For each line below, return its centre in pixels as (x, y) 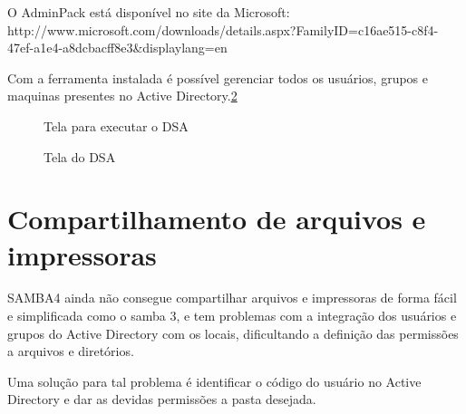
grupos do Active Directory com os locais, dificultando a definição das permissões (233, 333)
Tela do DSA (80, 156)
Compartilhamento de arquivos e (217, 219)
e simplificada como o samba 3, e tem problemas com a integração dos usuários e (232, 316)
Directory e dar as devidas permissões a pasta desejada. (162, 399)
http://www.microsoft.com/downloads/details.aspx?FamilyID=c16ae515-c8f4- (223, 29)
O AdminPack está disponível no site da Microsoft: (149, 12)
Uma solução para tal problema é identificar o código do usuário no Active (214, 381)
